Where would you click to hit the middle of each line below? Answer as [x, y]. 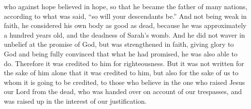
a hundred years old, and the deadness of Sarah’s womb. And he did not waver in [125, 34]
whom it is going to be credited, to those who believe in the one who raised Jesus [125, 82]
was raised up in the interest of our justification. [75, 101]
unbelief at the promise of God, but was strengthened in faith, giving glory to [119, 44]
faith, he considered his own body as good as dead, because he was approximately [125, 25]
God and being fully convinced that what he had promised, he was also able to [121, 53]
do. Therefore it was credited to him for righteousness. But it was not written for [124, 63]
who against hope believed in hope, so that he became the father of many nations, [126, 6]
